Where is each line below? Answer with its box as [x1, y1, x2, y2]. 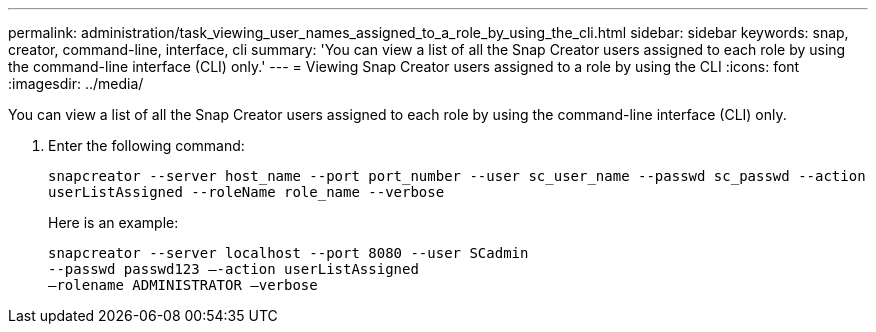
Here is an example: [48, 214, 179, 231]
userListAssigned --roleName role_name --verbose [48, 184, 445, 200]
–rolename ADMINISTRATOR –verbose [48, 277, 318, 293]
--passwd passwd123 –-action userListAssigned [48, 261, 419, 277]
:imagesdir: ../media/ [8, 75, 144, 92]
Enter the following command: [48, 137, 245, 154]
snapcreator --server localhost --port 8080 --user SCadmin [48, 245, 529, 261]
